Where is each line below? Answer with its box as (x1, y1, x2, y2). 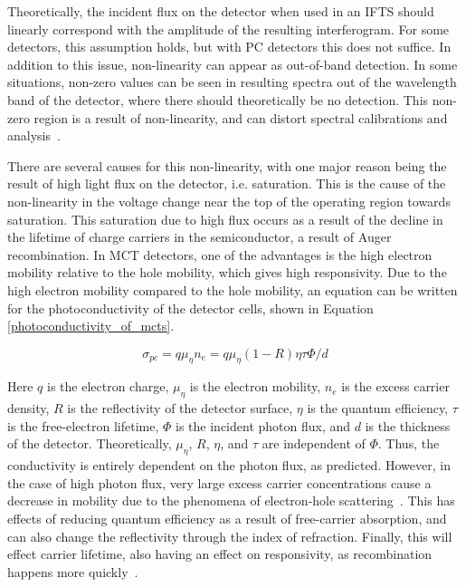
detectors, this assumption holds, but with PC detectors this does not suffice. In (7, 37, 452, 56)
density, (7, 399, 50, 418)
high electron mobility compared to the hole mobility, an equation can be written (7, 280, 458, 299)
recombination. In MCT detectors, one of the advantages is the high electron (7, 245, 433, 264)
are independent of (262, 434, 366, 453)
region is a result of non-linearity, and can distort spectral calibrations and (33, 108, 448, 127)
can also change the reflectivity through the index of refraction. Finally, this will (7, 526, 452, 545)
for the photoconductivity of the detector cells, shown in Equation (7, 298, 374, 317)
